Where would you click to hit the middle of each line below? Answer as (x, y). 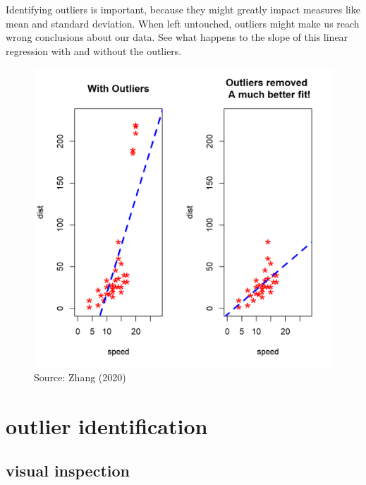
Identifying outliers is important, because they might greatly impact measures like (183, 9)
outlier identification (107, 425)
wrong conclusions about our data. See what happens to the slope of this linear (177, 37)
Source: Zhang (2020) (80, 377)
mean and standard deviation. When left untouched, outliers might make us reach (183, 23)
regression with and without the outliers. (94, 50)
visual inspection (68, 471)
